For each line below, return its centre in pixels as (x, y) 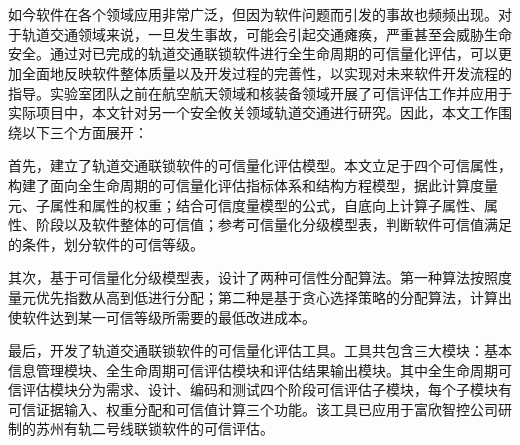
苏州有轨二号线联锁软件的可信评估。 (154, 428)
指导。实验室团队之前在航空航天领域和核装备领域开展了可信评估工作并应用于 (260, 92)
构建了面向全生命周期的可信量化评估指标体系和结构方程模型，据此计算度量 (253, 184)
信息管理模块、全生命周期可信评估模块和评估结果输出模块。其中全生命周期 (253, 369)
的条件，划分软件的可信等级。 (106, 243)
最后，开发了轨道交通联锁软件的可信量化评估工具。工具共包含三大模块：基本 (260, 350)
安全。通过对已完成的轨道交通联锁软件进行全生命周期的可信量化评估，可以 (253, 53)
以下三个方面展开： (84, 131)
